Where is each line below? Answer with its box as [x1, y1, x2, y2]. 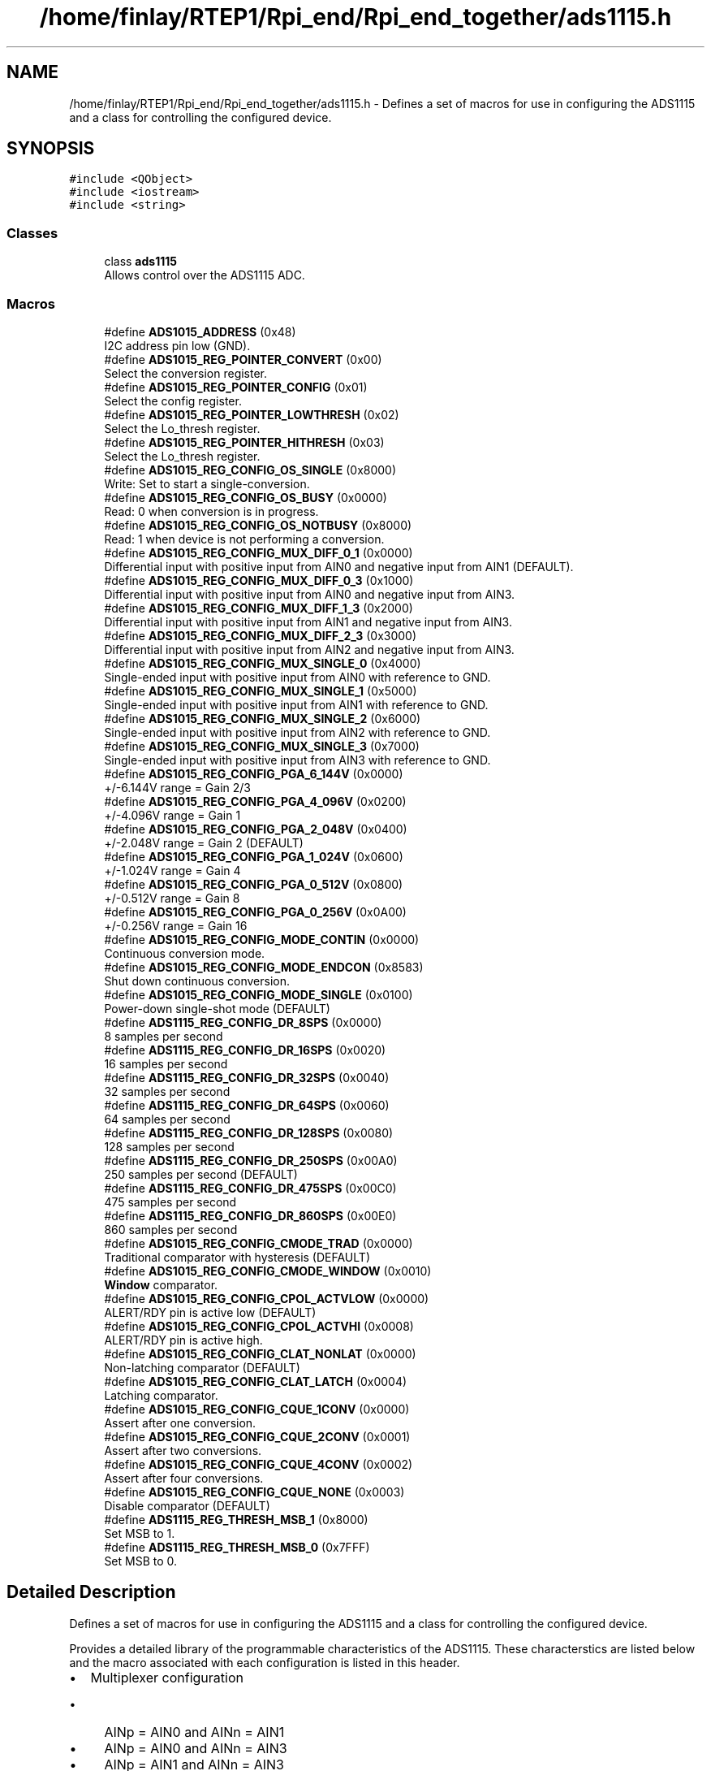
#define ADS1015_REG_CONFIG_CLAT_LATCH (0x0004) [104, 1374, 407, 1388]
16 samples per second [104, 1056, 228, 1071]
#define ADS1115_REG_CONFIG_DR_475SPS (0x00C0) [104, 1180, 397, 1195]
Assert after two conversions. [104, 1443, 262, 1457]
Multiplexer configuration [90, 1669, 243, 1686]
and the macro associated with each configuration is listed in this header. [69, 1655, 460, 1669]
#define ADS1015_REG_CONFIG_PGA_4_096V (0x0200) [104, 794, 407, 808]
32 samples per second [104, 1084, 231, 1098]
